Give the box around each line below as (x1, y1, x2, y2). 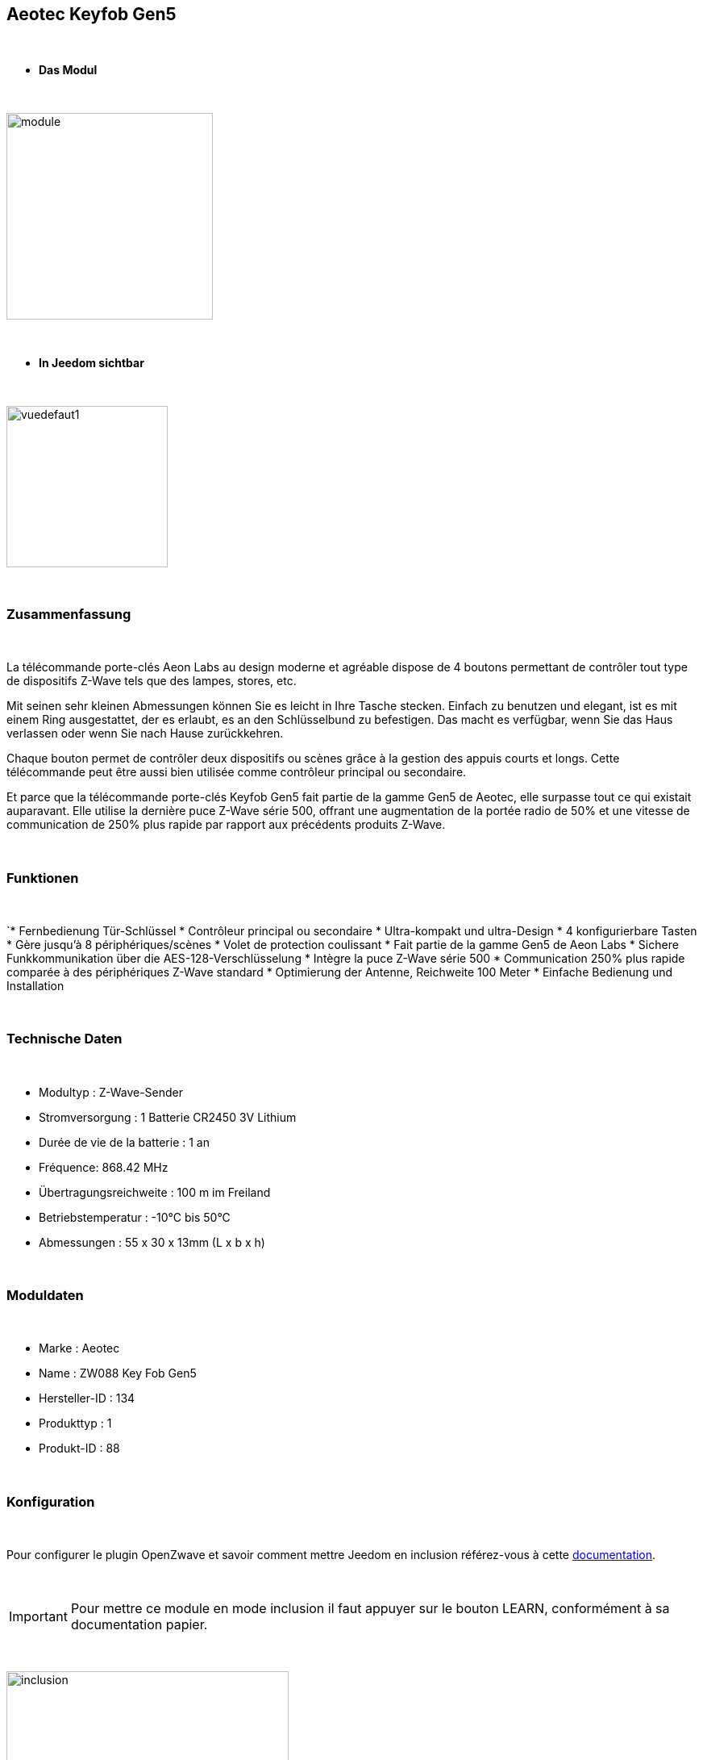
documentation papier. (70, 1616, 208, 1633)
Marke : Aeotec (39, 1341, 120, 1356)
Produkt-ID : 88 (39, 1441, 120, 1456)
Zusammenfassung (6, 605, 131, 622)
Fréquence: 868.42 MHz (39, 1160, 168, 1174)
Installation (6, 978, 64, 993)
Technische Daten (6, 1030, 123, 1047)
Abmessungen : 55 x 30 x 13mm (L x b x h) (39, 1235, 265, 1249)
